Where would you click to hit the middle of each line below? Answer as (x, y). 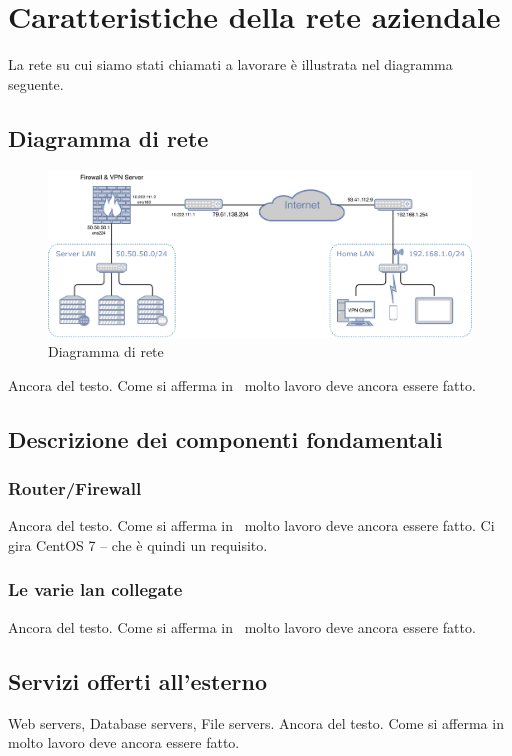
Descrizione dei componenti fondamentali (225, 438)
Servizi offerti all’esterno (138, 680)
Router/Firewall (75, 488)
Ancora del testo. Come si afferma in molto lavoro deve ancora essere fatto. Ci (251, 525)
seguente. (36, 83)
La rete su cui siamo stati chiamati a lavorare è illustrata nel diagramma (230, 64)
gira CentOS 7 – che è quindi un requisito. (138, 544)
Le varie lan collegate (95, 589)
